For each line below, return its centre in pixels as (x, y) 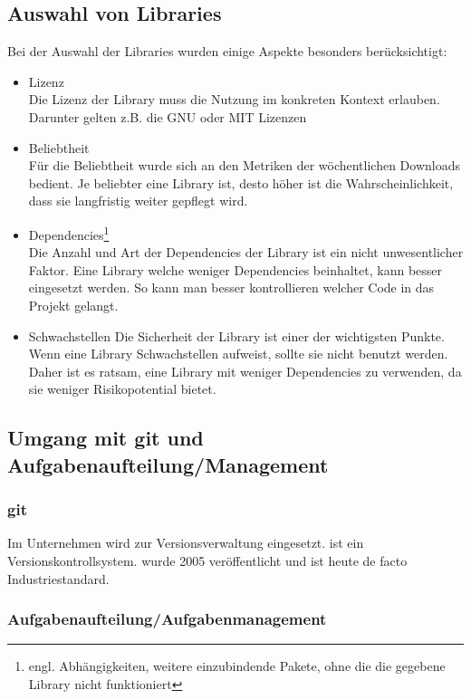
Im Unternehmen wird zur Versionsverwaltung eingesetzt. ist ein (186, 543)
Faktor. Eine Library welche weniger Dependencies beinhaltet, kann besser (235, 269)
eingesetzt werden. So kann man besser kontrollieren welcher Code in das (231, 287)
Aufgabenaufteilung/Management (168, 464)
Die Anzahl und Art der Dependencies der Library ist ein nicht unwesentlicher (246, 252)
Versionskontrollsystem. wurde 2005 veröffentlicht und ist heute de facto (207, 560)
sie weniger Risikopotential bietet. (122, 389)
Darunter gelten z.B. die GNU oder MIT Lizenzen (168, 116)
